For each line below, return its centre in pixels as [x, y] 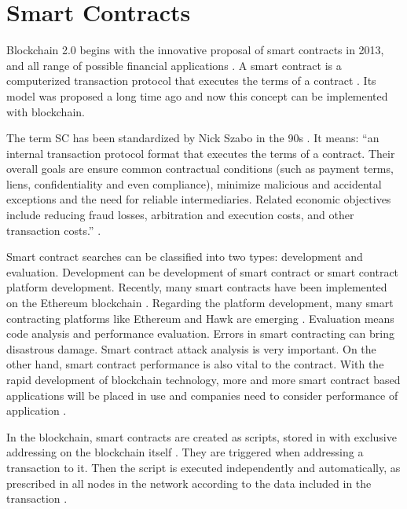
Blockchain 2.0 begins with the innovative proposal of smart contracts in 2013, [195, 50]
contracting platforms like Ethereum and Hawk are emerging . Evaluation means [200, 318]
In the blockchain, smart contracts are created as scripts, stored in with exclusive [202, 436]
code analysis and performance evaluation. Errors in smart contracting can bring [200, 333]
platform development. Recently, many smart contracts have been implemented [197, 287]
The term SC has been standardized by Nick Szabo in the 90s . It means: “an [193, 138]
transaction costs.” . [54, 230]
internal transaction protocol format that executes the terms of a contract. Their [201, 153]
